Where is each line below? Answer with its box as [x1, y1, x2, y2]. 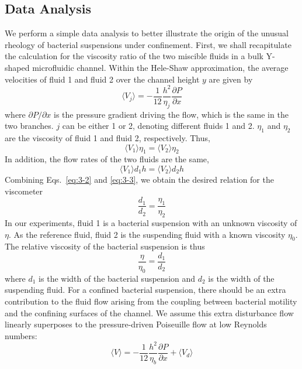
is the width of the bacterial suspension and [39, 272, 196, 284]
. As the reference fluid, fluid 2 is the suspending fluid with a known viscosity [8, 228, 286, 240]
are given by [209, 73, 253, 85]
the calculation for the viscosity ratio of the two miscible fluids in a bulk [5, 50, 263, 62]
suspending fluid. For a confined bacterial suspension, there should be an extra [5, 283, 286, 296]
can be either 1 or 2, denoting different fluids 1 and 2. [62, 119, 255, 132]
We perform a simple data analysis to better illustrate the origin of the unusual [5, 27, 289, 39]
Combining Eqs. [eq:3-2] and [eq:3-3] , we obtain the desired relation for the [5, 173, 274, 185]
